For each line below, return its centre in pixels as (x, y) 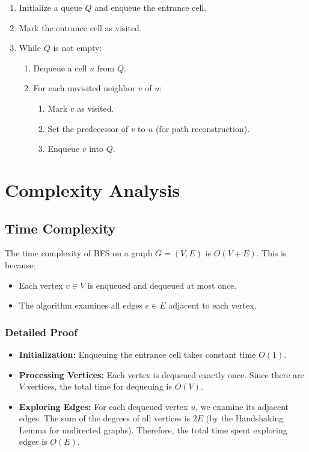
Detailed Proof (41, 332)
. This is (271, 253)
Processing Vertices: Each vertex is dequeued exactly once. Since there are (161, 374)
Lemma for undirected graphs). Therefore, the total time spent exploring (153, 429)
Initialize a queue (50, 7)
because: (20, 264)
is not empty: (78, 48)
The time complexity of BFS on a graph (79, 253)
